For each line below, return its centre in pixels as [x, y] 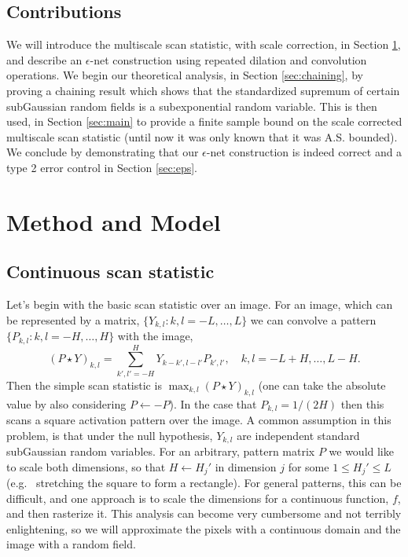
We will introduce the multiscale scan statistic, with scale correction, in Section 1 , [204, 44]
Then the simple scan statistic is [84, 385]
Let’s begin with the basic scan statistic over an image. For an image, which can [200, 304]
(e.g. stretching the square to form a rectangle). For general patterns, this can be [204, 483]
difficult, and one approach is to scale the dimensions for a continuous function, [198, 498]
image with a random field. [71, 544]
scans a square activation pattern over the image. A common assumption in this [199, 420]
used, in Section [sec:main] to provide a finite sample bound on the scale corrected [204, 121]
